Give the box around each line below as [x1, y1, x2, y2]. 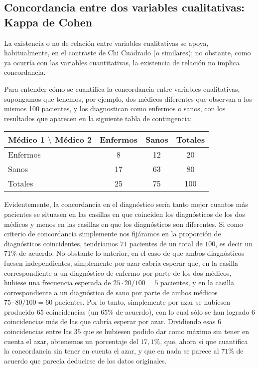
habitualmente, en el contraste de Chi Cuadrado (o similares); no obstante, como [4, 47, 251, 58]
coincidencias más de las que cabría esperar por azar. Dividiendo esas [4, 316, 216, 327]
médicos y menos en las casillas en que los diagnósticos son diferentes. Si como [4, 218, 243, 229]
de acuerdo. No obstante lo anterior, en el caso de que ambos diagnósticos [19, 248, 244, 258]
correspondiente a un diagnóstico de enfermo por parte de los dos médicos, [4, 267, 232, 278]
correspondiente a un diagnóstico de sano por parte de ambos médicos [4, 287, 218, 297]
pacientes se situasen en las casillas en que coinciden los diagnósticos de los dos [4, 208, 245, 219]
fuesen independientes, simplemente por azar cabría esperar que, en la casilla [4, 257, 238, 268]
